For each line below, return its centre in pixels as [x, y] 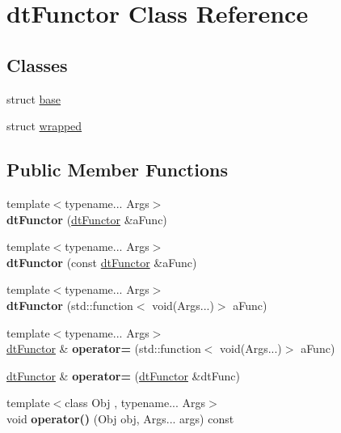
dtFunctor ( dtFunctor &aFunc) [87, 219]
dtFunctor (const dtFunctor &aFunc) [102, 262]
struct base [34, 98]
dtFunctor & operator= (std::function [104, 348]
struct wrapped [44, 126]
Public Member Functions [117, 170]
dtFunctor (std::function [70, 305]
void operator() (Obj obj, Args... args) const [120, 418]
